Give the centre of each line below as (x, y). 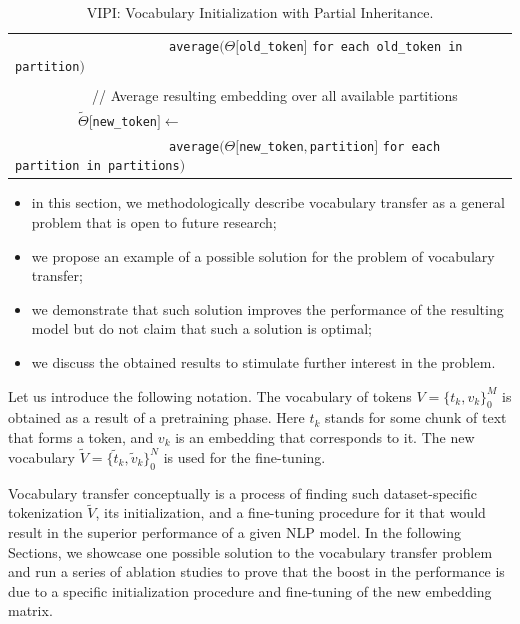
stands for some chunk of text (416, 417)
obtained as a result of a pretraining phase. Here (156, 417)
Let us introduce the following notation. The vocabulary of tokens (210, 395)
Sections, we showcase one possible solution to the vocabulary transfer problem (250, 551)
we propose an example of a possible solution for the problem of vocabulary (263, 255)
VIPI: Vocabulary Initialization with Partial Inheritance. (260, 12)
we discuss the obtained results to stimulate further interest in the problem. (263, 362)
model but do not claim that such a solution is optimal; (201, 328)
